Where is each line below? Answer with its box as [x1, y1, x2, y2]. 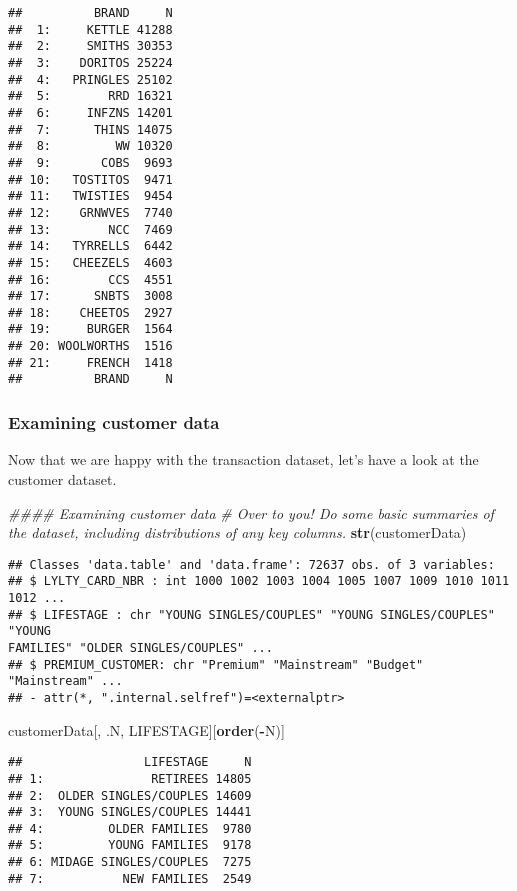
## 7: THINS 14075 [8, 122, 173, 137]
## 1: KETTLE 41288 [8, 22, 173, 37]
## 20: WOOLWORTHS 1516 [8, 339, 173, 354]
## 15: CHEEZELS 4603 [8, 255, 173, 270]
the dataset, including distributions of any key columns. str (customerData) [8, 522, 467, 543]
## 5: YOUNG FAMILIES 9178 [8, 838, 252, 853]
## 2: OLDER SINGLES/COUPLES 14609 [8, 788, 252, 803]
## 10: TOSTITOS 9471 [8, 172, 173, 187]
